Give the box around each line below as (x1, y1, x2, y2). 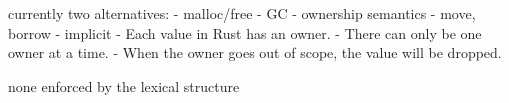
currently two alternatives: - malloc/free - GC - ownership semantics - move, (8, 3, 476, 23)
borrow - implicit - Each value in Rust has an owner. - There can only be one (8, 22, 482, 43)
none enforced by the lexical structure (8, 75, 240, 96)
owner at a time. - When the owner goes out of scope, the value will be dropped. (8, 42, 502, 63)
